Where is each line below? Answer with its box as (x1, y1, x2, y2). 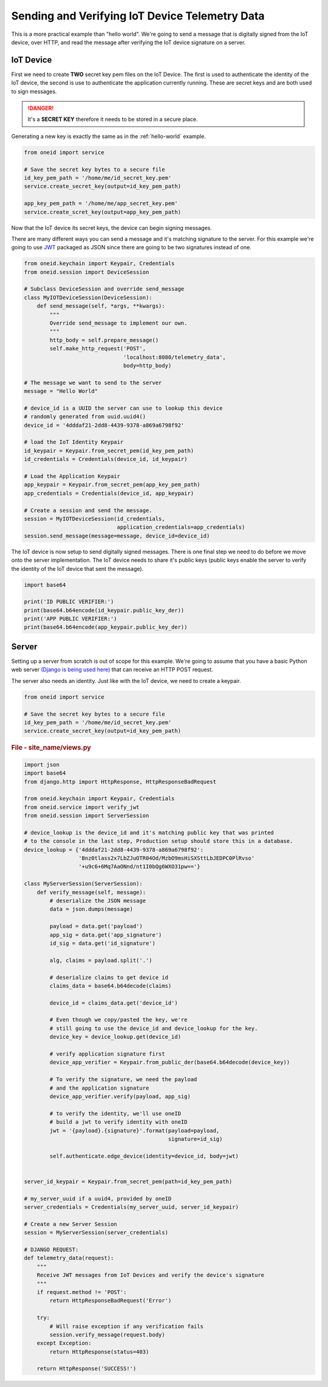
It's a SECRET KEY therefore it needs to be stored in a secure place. (27, 116, 198, 123)
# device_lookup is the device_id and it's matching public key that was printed (24, 829, 275, 836)
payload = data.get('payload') (49, 923, 143, 930)
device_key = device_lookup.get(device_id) (49, 1034, 182, 1040)
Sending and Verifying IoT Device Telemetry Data (11, 9, 265, 22)
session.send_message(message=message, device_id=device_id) (24, 532, 210, 539)
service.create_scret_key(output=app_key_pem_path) (24, 209, 182, 215)
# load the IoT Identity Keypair (24, 438, 124, 446)
